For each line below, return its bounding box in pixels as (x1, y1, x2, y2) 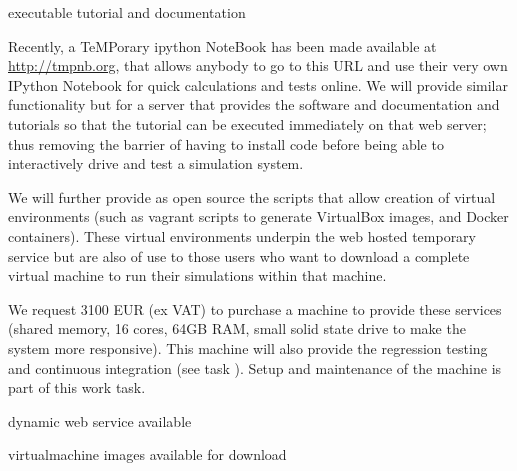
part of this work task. (8, 377, 146, 398)
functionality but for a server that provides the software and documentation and (8, 94, 500, 115)
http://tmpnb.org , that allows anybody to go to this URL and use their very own (8, 55, 508, 76)
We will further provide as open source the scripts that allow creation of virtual (8, 186, 496, 207)
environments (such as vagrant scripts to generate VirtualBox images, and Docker (8, 206, 509, 227)
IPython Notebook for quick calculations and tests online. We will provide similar (8, 74, 508, 95)
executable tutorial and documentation (8, 2, 246, 22)
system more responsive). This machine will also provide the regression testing (8, 337, 488, 358)
